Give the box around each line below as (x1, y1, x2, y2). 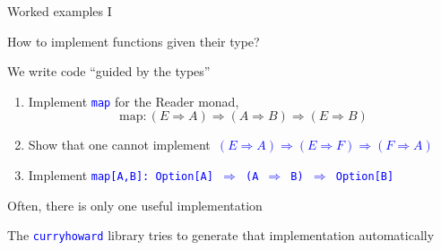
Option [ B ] (335, 170, 394, 184)
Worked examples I (7, 2, 112, 20)
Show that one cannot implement (28, 135, 211, 154)
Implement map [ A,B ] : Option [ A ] (28, 166, 213, 185)
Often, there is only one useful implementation (7, 195, 263, 214)
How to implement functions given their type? (7, 31, 260, 50)
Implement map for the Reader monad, (28, 91, 239, 110)
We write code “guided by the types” (7, 62, 211, 81)
